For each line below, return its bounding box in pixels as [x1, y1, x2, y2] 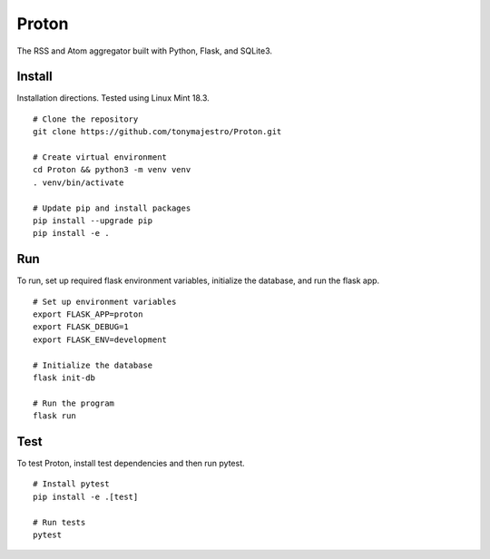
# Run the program [33, 397, 115, 408]
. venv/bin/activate [33, 177, 124, 188]
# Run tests [33, 517, 86, 527]
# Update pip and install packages [33, 202, 191, 213]
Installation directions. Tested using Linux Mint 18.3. [16, 93, 211, 103]
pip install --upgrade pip [33, 215, 153, 226]
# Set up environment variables [33, 296, 177, 307]
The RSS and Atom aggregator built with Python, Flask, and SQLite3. [16, 45, 272, 56]
